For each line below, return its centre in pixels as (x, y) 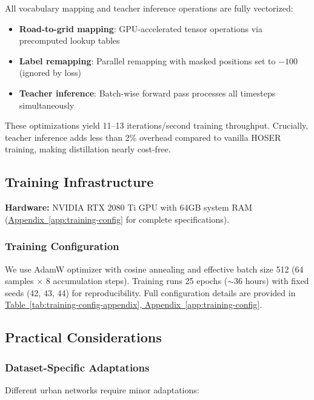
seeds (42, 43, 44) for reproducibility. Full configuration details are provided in (150, 292)
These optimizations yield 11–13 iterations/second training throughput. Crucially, (157, 125)
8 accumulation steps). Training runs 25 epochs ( (137, 281)
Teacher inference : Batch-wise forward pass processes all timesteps (147, 93)
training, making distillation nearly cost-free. (88, 149)
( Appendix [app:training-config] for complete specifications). (117, 219)
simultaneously (47, 105)
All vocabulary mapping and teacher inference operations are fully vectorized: (149, 8)
